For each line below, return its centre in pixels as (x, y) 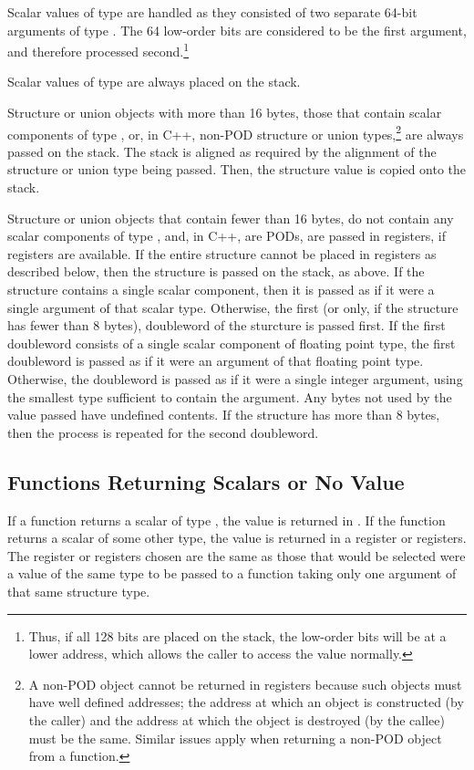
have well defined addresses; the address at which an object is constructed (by (246, 702)
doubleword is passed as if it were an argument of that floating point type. (216, 361)
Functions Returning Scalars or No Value (206, 481)
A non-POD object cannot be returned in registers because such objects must (245, 684)
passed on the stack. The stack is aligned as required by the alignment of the (222, 151)
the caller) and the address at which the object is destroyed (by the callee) (237, 719)
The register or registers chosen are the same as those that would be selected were (237, 555)
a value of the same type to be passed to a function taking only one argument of (232, 573)
